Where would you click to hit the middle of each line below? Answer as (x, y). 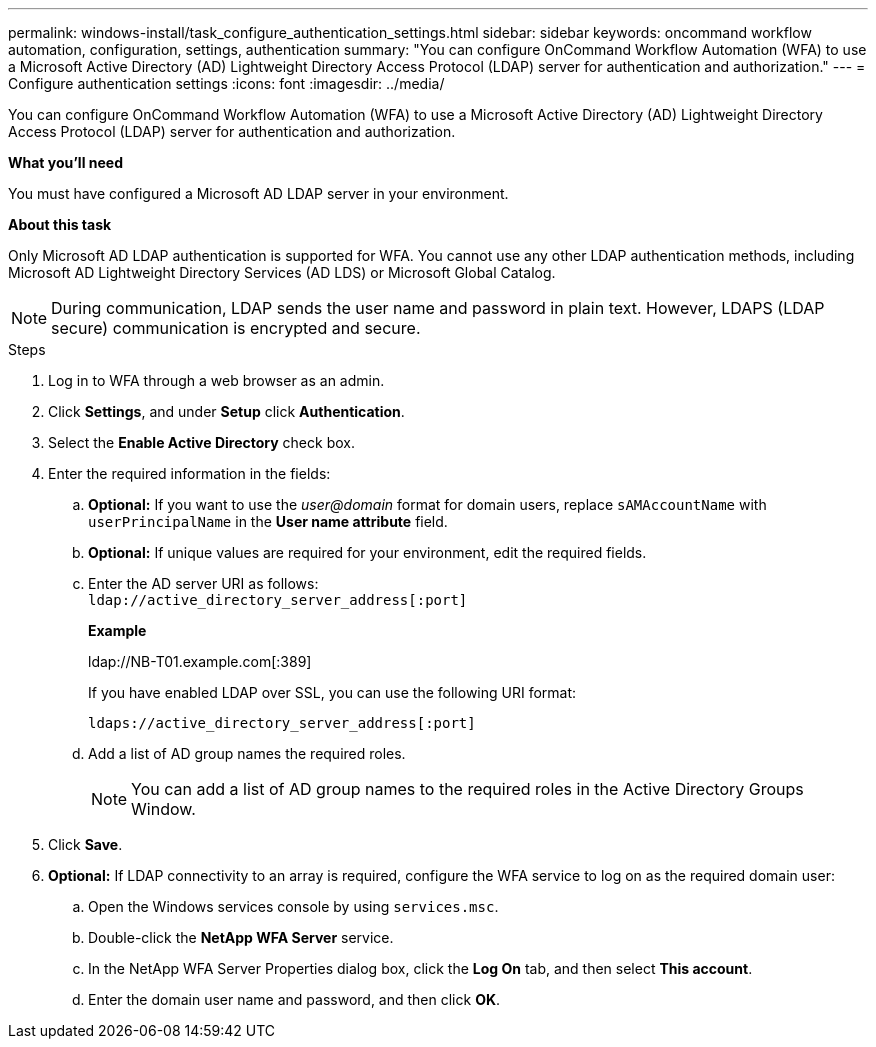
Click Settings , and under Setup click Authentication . (226, 411)
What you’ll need (65, 162)
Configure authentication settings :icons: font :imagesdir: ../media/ (226, 83)
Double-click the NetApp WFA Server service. (241, 937)
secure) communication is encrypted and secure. (236, 328)
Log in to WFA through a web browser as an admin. (216, 380)
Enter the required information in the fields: (189, 473)
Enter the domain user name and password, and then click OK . (294, 999)
